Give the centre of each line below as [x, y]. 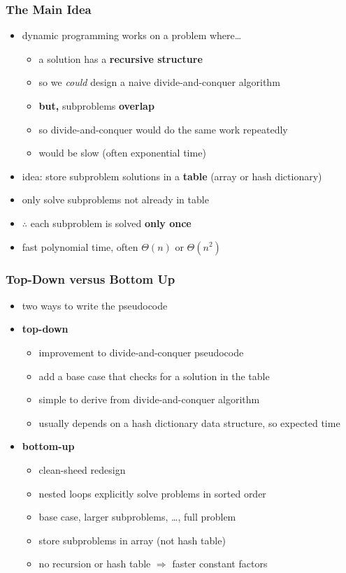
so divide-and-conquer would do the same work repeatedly [163, 129]
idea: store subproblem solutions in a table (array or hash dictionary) [172, 176]
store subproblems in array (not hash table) [132, 540]
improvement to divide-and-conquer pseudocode [141, 352]
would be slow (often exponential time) [122, 153]
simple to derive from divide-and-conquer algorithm [149, 399]
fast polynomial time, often [80, 246]
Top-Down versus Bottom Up [91, 279]
